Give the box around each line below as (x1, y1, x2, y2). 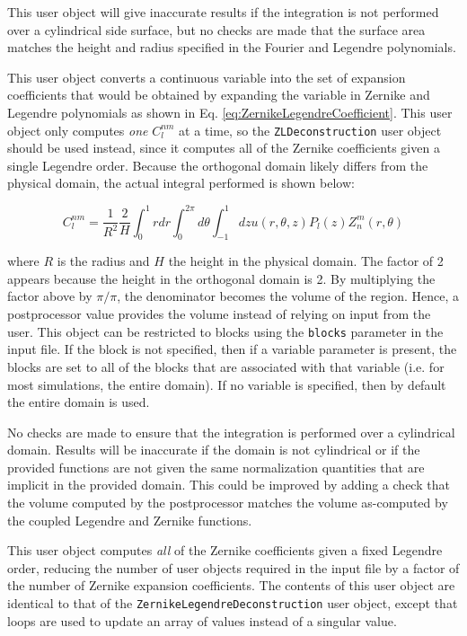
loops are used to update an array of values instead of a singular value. (7, 611, 397, 630)
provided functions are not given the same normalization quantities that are (7, 457, 425, 476)
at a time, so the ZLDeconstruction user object (179, 120, 442, 139)
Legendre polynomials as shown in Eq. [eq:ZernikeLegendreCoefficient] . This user (7, 102, 453, 121)
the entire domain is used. (7, 393, 150, 411)
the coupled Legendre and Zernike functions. (7, 510, 252, 529)
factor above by (7, 287, 93, 305)
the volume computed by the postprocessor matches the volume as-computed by (7, 493, 448, 512)
